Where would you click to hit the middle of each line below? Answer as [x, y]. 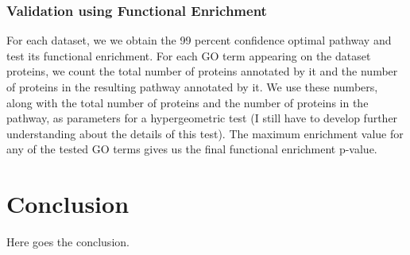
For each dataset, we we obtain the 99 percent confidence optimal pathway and [199, 40]
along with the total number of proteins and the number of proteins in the [188, 102]
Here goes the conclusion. [68, 242]
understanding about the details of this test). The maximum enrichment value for [205, 133]
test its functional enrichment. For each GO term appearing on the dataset [189, 55]
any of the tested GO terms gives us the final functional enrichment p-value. [192, 149]
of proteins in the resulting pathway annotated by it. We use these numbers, [192, 87]
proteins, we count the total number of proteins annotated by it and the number [202, 71]
